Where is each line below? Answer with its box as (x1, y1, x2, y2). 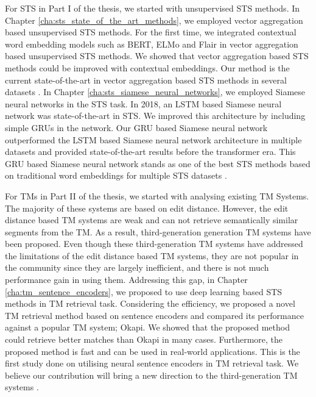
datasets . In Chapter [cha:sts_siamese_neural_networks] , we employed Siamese (5, 85, 306, 98)
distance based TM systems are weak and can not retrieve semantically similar (5, 213, 298, 226)
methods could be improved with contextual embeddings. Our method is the (5, 61, 290, 74)
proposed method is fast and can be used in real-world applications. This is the (5, 345, 300, 357)
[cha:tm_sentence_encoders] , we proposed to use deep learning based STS (5, 285, 283, 298)
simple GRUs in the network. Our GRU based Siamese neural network (5, 121, 268, 134)
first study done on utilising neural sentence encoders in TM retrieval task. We (5, 357, 299, 370)
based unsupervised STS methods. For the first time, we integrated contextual (5, 26, 297, 38)
